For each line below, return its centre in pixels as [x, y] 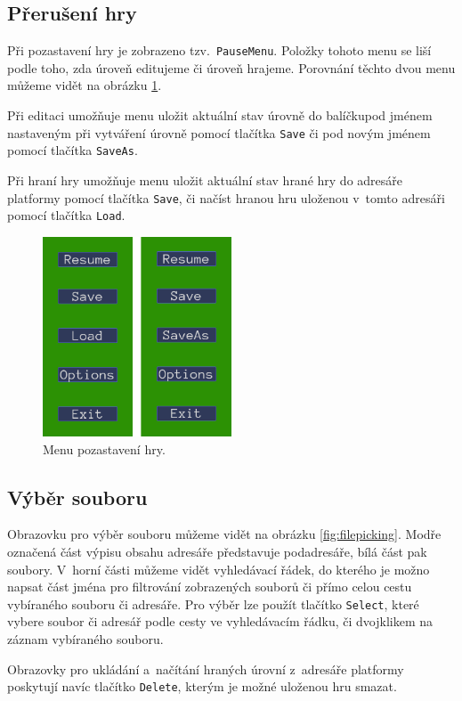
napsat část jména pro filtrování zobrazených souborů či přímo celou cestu [210, 587]
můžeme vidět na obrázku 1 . [85, 85]
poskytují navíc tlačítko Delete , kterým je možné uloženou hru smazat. [202, 686]
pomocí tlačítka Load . [66, 215]
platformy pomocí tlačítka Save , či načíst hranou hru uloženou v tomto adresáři [226, 197]
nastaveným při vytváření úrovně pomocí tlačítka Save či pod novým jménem [219, 132]
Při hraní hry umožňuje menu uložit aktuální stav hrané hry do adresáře [205, 179]
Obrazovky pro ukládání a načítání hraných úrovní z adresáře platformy [206, 668]
